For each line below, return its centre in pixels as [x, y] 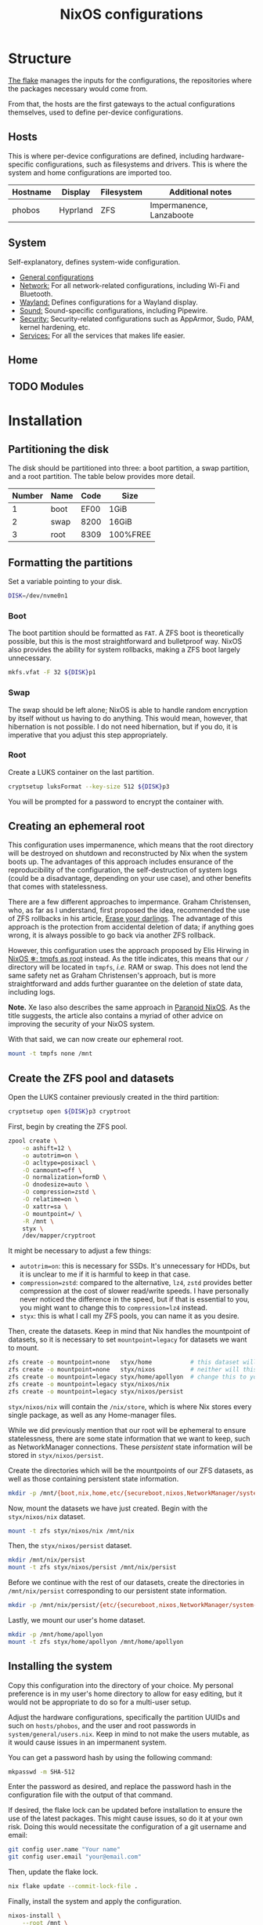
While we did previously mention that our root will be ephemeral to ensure [127, 1430]
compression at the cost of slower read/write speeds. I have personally [134, 1291]
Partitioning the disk [59, 449]
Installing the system [60, 1666]
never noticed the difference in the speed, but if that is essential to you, [135, 1299]
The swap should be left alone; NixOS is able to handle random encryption [128, 710]
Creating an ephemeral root [77, 826]
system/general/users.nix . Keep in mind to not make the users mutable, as [129, 1733]
